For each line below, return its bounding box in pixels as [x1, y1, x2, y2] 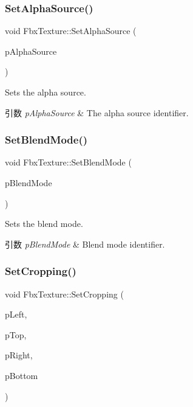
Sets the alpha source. [5, 86, 86, 98]
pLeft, [5, 308, 27, 321]
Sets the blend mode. [5, 217, 83, 230]
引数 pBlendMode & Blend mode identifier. [5, 237, 165, 250]
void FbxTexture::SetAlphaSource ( [5, 24, 137, 37]
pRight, [5, 349, 33, 361]
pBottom [5, 369, 38, 381]
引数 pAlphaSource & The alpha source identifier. [5, 106, 189, 119]
